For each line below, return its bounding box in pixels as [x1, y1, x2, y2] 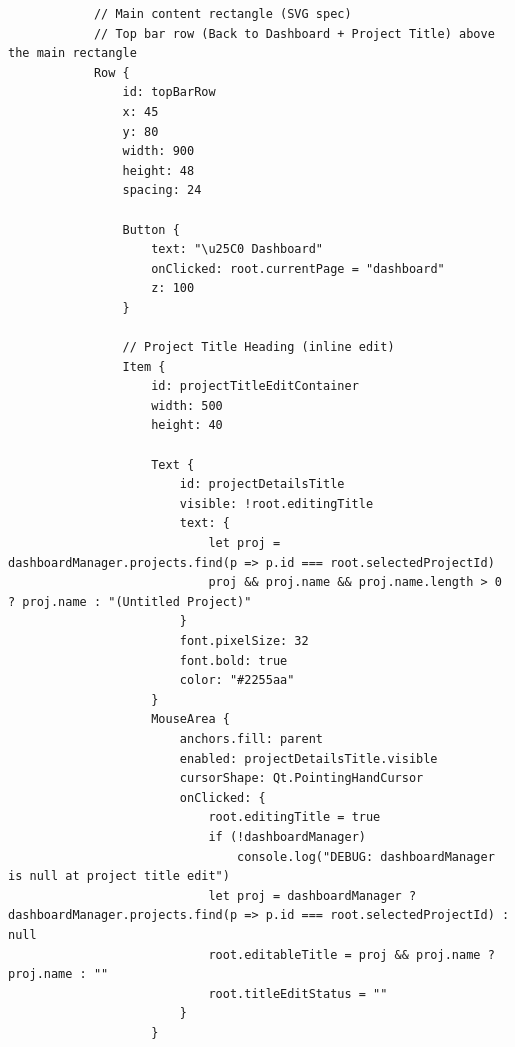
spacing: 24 [122, 183, 202, 198]
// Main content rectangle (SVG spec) [93, 7, 352, 21]
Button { [122, 222, 180, 237]
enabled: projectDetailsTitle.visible [179, 751, 438, 766]
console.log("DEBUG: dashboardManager [237, 849, 495, 864]
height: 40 [151, 418, 223, 433]
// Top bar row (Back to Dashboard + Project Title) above [93, 26, 495, 41]
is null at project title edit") [8, 869, 230, 884]
